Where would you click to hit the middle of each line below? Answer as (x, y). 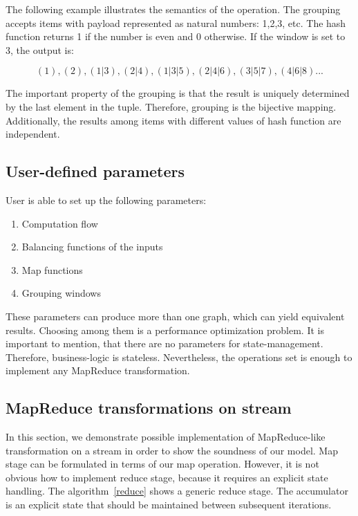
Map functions (52, 269)
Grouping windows (61, 293)
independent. (33, 134)
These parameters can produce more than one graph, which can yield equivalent (175, 316)
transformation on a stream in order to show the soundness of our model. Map (172, 450)
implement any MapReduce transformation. (98, 370)
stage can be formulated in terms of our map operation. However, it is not (162, 464)
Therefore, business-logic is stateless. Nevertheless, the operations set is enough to (179, 357)
